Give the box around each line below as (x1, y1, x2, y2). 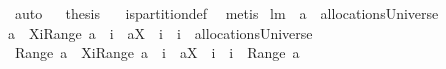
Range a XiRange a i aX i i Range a (14, 42, 300, 63)
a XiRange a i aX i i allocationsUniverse (8, 22, 313, 43)
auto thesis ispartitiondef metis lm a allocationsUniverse (14, 3, 439, 23)
